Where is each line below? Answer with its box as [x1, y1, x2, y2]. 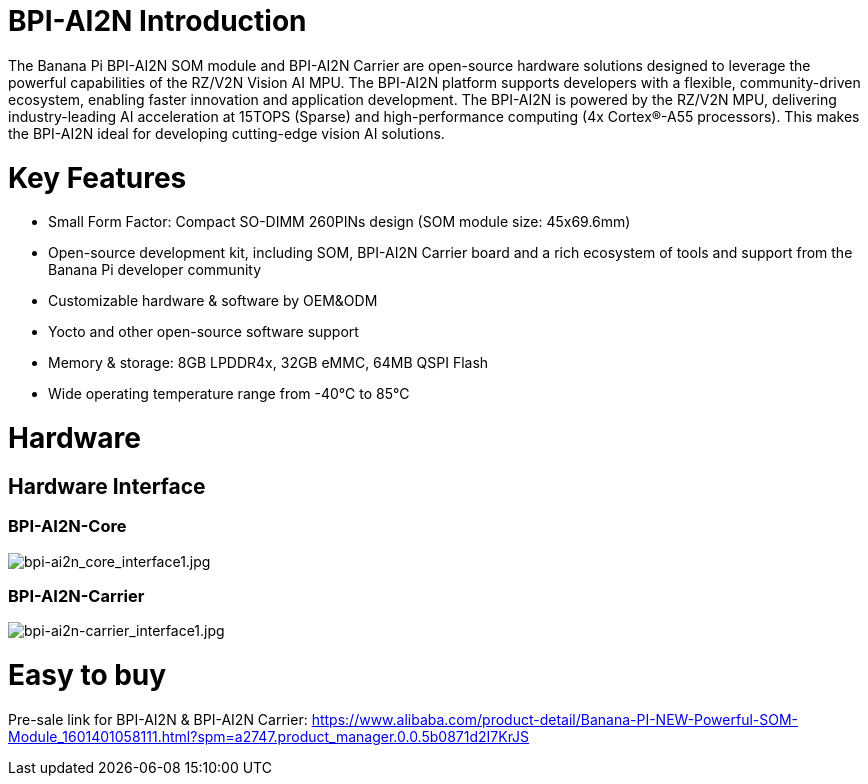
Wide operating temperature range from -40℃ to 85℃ [48, 385, 410, 403]
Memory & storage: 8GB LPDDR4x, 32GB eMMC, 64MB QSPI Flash [48, 354, 489, 372]
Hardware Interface [8, 473, 206, 499]
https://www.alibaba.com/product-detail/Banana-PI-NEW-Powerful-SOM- [311, 710, 799, 728]
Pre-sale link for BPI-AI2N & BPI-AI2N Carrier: [8, 710, 308, 728]
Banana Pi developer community [48, 261, 262, 279]
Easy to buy [8, 658, 167, 693]
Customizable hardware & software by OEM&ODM [48, 292, 378, 310]
